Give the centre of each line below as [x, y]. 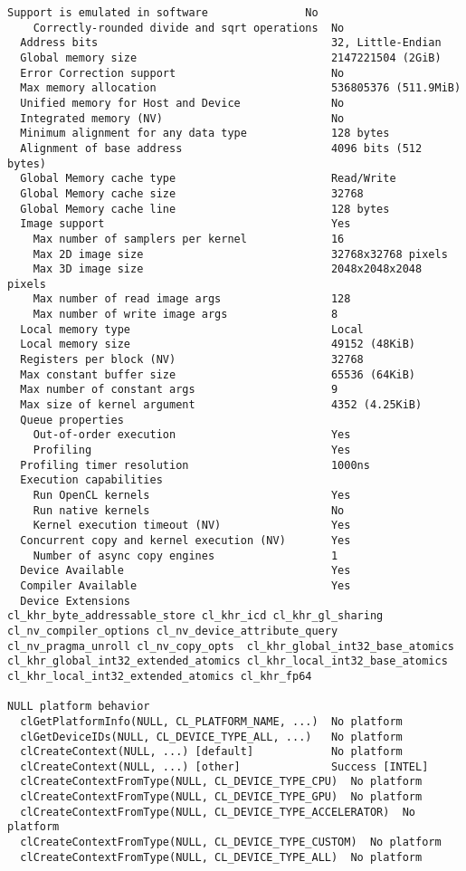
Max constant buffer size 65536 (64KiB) [218, 374]
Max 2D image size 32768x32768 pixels [240, 254]
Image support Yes [185, 224]
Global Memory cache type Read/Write [208, 179]
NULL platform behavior [79, 707]
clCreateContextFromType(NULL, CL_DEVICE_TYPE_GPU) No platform [221, 797]
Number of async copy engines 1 [185, 555]
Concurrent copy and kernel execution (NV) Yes [185, 540]
